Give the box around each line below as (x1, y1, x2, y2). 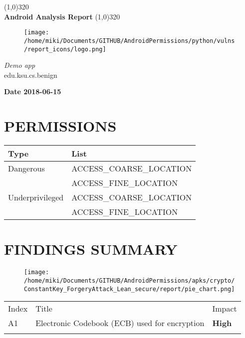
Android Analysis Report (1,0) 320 (4, 11, 120, 21)
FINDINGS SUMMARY (4, 239, 178, 259)
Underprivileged (8, 191, 64, 203)
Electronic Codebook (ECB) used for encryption (35, 317, 205, 329)
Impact (212, 303, 237, 315)
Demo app (4, 60, 35, 70)
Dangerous (8, 163, 45, 174)
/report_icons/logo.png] (24, 45, 106, 53)
